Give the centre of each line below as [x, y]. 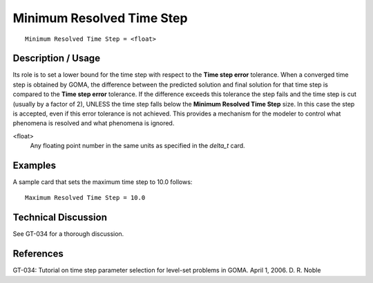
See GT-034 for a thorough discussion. [68, 234]
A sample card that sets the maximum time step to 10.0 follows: [103, 182]
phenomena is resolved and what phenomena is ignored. [94, 123]
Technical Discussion [60, 218]
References [38, 254]
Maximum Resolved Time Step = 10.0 [85, 198]
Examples [35, 165]
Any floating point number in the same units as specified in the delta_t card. [137, 146]
